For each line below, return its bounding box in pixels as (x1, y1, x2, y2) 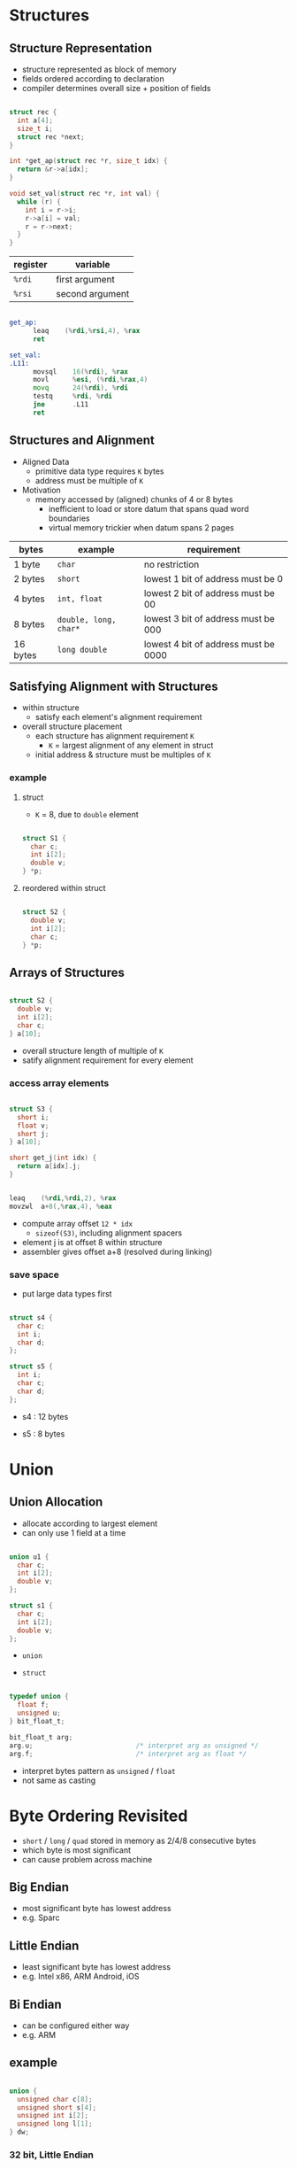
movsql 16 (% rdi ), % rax (32, 367, 128, 376)
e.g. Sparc (21, 1912, 60, 1923)
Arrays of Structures (9, 964, 126, 980)
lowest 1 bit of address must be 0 (143, 572, 284, 585)
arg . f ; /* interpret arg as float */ (9, 1749, 247, 1758)
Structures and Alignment (9, 433, 155, 448)
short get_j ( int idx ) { (9, 1153, 97, 1163)
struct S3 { (9, 1104, 53, 1113)
